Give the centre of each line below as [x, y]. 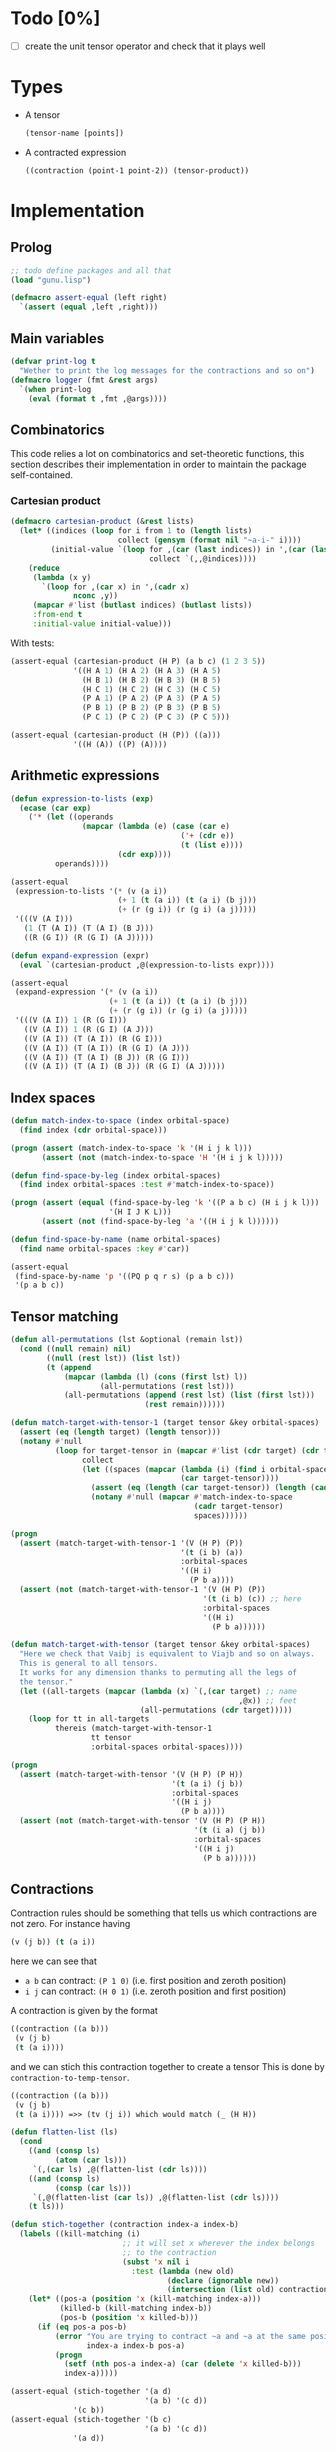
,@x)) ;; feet [268, 1700]
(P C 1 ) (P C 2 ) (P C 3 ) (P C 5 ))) [155, 717]
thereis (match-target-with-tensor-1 [133, 1728]
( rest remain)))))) [185, 1405]
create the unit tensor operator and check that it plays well [145, 46]
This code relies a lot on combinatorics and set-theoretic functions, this [157, 454]
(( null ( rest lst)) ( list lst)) [114, 1358]
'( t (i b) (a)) [212, 1552]
